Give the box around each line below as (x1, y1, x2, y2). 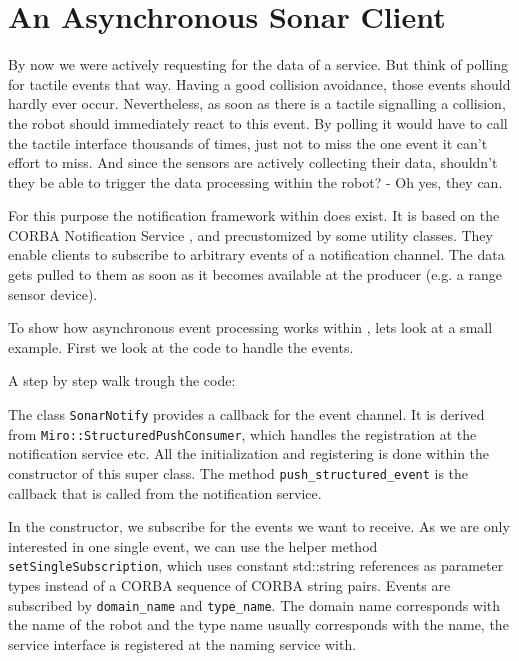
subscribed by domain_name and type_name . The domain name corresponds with (8, 594, 501, 615)
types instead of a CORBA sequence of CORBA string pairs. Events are (8, 575, 451, 596)
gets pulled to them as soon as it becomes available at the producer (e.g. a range (8, 264, 502, 285)
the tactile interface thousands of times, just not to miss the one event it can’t (8, 132, 488, 153)
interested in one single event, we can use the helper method (8, 535, 378, 556)
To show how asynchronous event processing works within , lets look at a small (8, 317, 493, 338)
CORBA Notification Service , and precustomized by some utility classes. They (8, 224, 493, 245)
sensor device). (8, 283, 98, 304)
